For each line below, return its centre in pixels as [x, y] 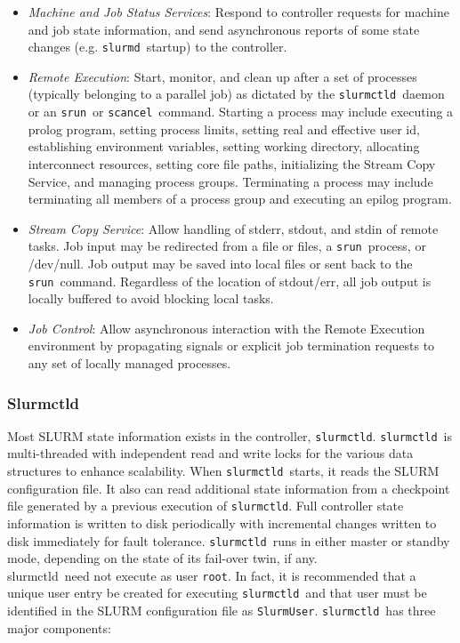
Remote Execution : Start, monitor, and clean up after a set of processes [222, 76]
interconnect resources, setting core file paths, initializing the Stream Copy [232, 163]
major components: [59, 627]
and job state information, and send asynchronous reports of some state [224, 29]
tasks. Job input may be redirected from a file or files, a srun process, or [227, 246]
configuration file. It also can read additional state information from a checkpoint [229, 488]
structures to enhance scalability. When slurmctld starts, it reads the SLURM [223, 471]
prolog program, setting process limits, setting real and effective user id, [224, 129]
